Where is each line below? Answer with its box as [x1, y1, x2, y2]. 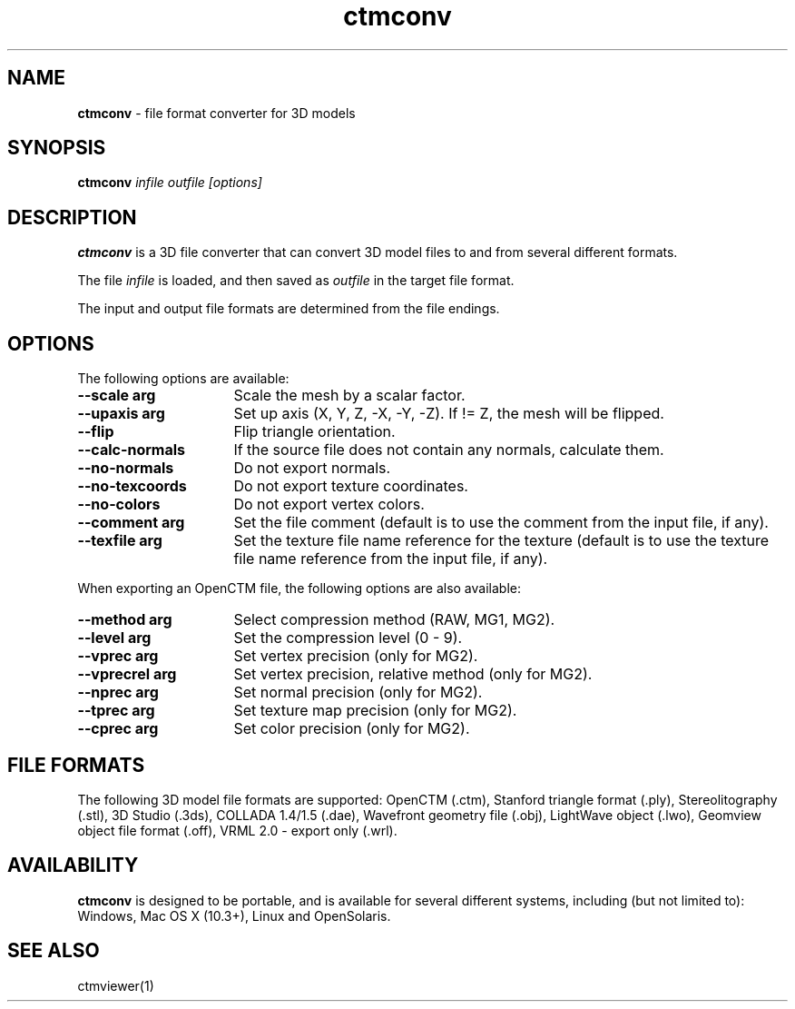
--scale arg [77, 386, 156, 405]
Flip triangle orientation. [233, 422, 396, 441]
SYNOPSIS [7, 136, 106, 160]
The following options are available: [77, 371, 290, 387]
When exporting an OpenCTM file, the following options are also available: [77, 580, 521, 597]
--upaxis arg [77, 404, 165, 423]
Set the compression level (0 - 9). [233, 628, 463, 648]
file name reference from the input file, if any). [233, 549, 548, 569]
